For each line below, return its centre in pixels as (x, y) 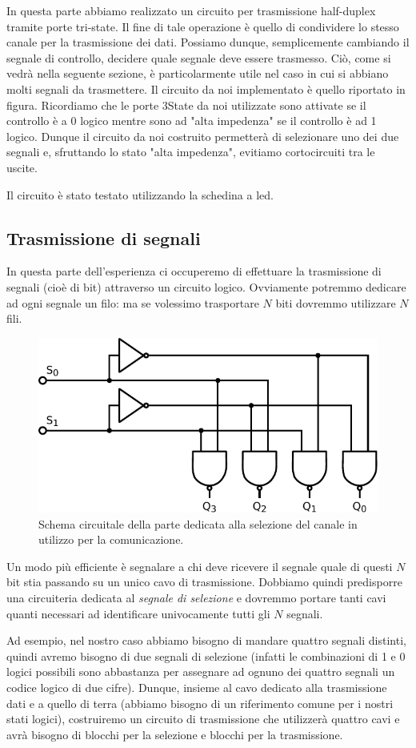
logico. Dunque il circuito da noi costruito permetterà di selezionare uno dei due (203, 136)
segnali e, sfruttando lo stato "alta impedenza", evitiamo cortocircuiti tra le (191, 152)
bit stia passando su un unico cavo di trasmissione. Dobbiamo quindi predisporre (204, 582)
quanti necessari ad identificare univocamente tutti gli (138, 613)
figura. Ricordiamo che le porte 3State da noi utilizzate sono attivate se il (186, 105)
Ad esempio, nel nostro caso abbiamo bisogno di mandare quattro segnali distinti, (206, 640)
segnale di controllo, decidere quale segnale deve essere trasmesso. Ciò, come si (199, 57)
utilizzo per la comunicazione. (111, 539)
